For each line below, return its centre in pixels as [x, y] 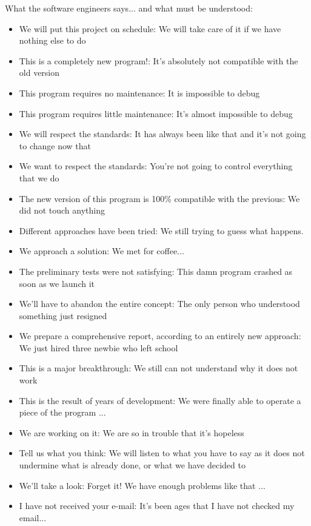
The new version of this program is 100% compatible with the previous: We [159, 198]
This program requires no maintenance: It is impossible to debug [139, 93]
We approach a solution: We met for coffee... [102, 251]
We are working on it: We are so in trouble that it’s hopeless [132, 432]
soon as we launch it [57, 283]
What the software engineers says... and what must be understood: [129, 8]
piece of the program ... [62, 412]
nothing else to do [52, 40]
